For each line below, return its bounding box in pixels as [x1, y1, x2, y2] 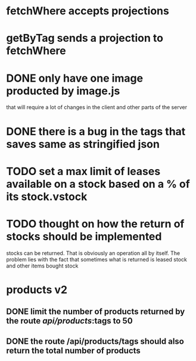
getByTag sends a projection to [6, 32, 164, 45]
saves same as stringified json [6, 137, 160, 151]
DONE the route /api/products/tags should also [6, 336, 185, 346]
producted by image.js [6, 84, 120, 98]
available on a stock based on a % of [6, 177, 191, 191]
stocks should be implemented [6, 229, 162, 243]
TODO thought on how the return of [6, 217, 185, 231]
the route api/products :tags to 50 [6, 316, 133, 326]
